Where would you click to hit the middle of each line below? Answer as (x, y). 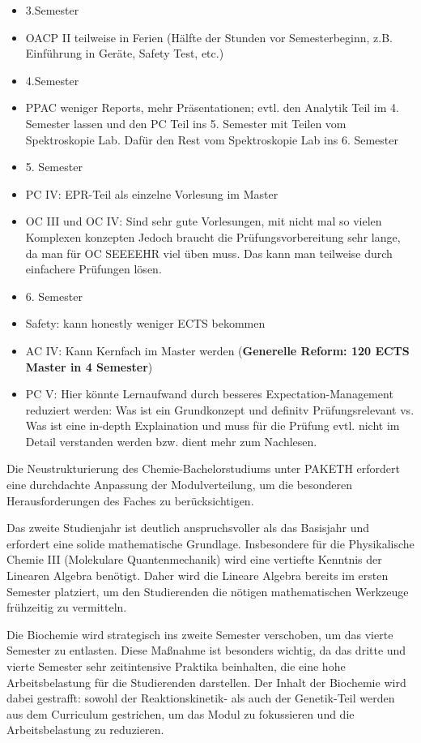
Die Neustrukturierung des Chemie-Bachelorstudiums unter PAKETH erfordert (203, 468)
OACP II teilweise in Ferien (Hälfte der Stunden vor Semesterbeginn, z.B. (209, 37)
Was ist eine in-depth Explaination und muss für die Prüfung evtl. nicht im (213, 425)
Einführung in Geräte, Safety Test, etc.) (125, 53)
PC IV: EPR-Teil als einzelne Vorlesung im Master (152, 193)
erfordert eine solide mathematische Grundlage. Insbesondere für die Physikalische (210, 543)
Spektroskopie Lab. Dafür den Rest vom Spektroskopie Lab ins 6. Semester (212, 139)
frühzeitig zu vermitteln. (67, 607)
